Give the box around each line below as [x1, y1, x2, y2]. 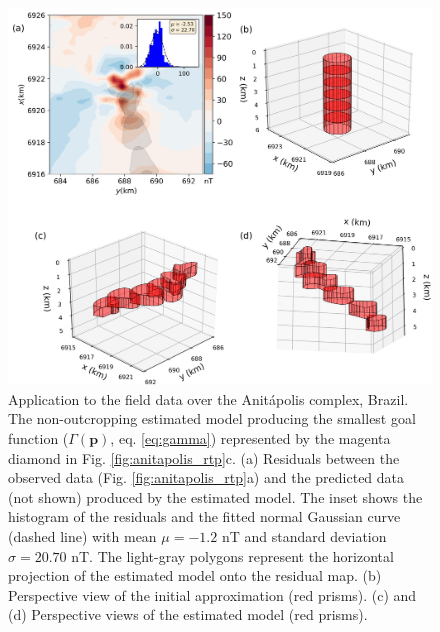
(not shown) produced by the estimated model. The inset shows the [8, 486, 423, 507]
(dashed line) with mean [8, 525, 157, 546]
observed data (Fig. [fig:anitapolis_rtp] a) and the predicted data [8, 467, 405, 488]
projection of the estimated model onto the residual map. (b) [8, 565, 382, 586]
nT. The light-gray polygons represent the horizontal [71, 545, 394, 566]
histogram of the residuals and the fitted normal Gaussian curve [8, 506, 401, 527]
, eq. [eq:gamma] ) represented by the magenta [110, 427, 391, 448]
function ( [8, 427, 69, 448]
